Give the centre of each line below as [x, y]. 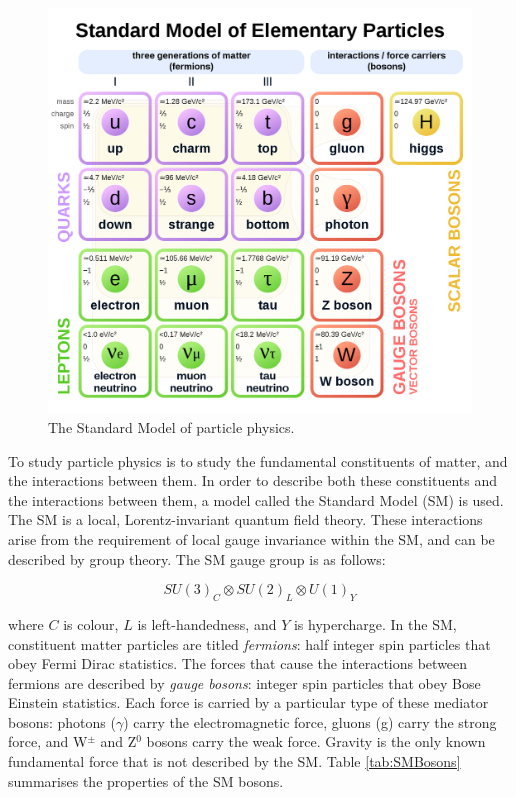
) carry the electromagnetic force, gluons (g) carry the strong [310, 721]
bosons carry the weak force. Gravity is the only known [316, 741]
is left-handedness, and [207, 623]
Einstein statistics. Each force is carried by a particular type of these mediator [248, 702]
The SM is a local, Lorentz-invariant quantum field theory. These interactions [245, 519]
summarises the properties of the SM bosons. [146, 780]
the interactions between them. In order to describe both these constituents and [252, 480]
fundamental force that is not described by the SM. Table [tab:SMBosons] [234, 761]
